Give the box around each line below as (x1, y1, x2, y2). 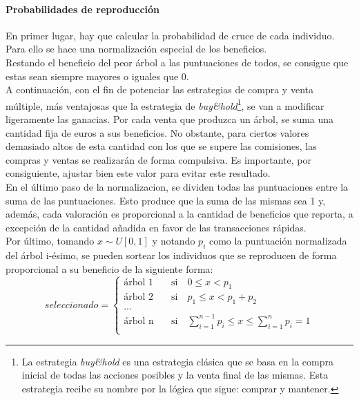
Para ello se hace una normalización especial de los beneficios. (6, 41, 267, 56)
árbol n (124, 316, 154, 326)
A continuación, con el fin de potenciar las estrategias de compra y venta (6, 82, 313, 97)
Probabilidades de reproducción (6, 1, 160, 16)
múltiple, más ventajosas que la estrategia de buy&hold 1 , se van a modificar (6, 96, 324, 113)
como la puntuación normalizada (208, 234, 347, 248)
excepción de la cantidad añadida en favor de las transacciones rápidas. (6, 220, 307, 234)
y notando (152, 234, 195, 248)
